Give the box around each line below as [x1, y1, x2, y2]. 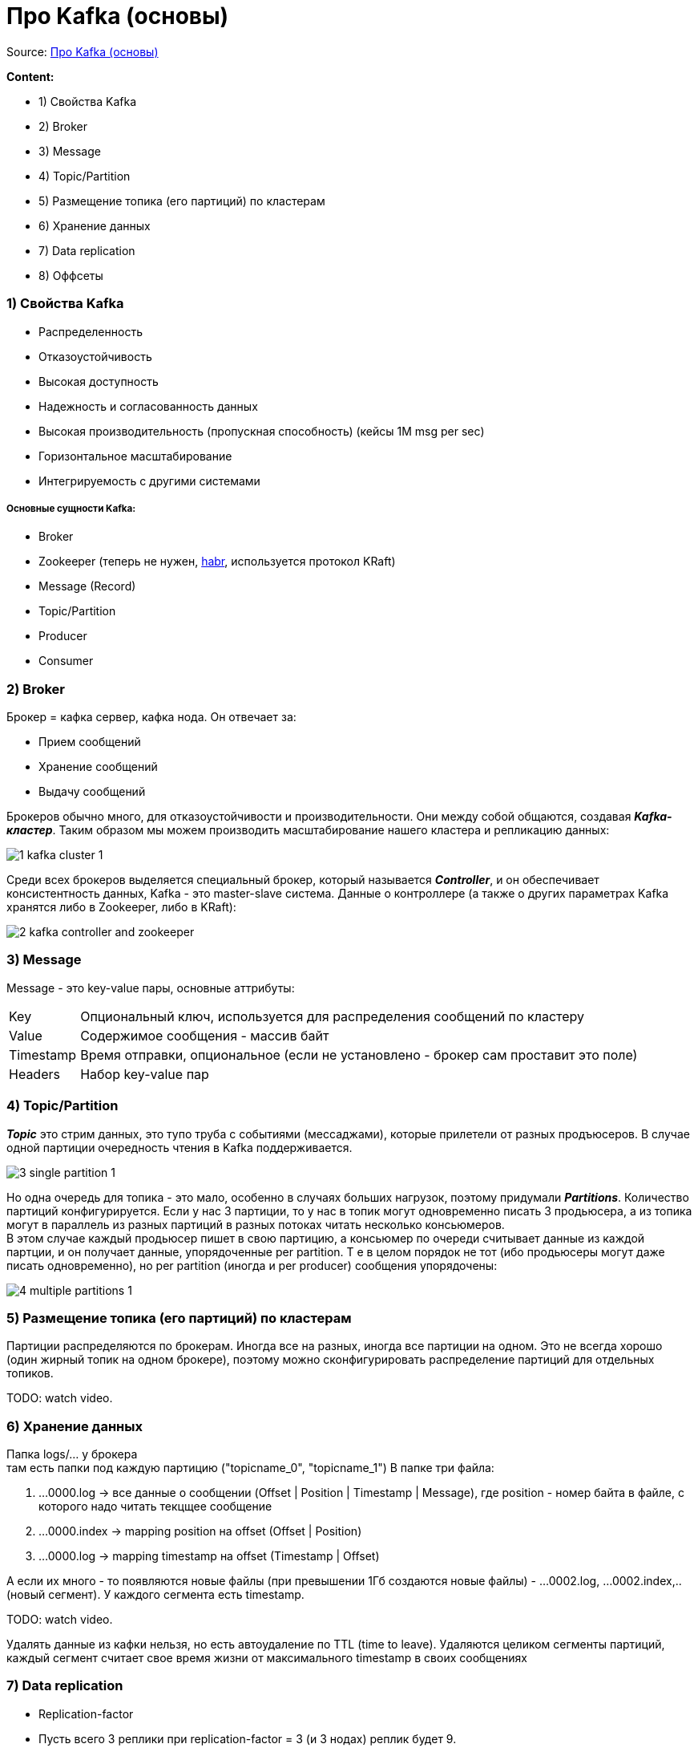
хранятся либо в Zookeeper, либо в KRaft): [6, 900, 236, 915]
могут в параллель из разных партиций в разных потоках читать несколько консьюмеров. [6, 1217, 505, 1231]
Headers [9, 1065, 60, 1082]
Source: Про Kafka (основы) [6, 44, 159, 59]
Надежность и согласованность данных [38, 399, 258, 413]
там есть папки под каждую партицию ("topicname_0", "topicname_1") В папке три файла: [6, 1461, 494, 1475]
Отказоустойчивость [38, 349, 152, 363]
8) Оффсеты [38, 268, 103, 282]
